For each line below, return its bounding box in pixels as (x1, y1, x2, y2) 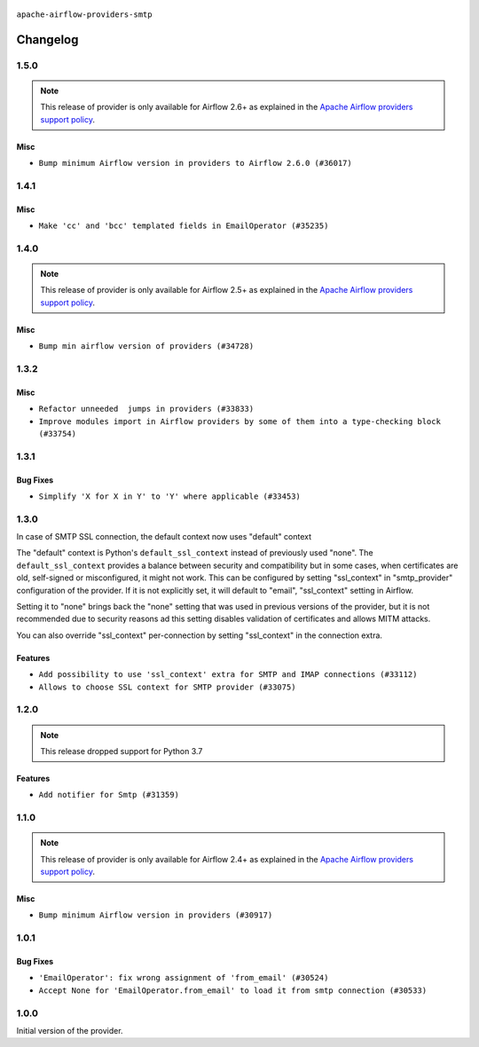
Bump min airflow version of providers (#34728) (38, 342, 255, 351)
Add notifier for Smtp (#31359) (38, 790, 179, 800)
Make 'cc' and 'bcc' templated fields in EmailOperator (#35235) (38, 221, 329, 231)
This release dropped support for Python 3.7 (40, 745, 203, 756)
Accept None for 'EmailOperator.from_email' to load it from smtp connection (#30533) (38, 985, 428, 996)
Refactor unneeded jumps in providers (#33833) (38, 404, 255, 414)
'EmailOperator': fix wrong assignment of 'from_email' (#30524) (38, 972, 329, 983)
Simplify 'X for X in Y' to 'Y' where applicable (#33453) (38, 491, 302, 501)
